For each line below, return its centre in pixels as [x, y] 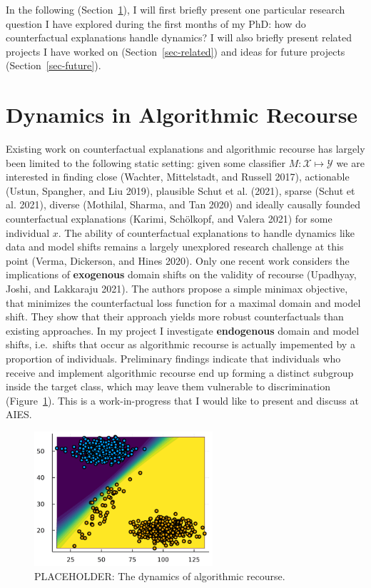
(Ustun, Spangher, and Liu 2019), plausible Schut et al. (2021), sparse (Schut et [181, 190]
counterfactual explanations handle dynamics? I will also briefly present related [179, 37]
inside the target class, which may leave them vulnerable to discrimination [168, 386]
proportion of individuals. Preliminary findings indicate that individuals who [173, 358]
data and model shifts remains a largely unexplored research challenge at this [175, 247]
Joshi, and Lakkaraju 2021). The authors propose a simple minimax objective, [177, 289]
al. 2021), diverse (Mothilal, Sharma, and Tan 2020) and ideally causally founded [183, 204]
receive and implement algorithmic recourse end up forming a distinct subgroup [180, 372]
